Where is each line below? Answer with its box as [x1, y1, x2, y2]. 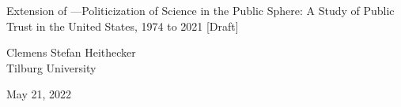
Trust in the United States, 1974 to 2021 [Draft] [6, 17, 239, 34]
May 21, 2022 [6, 86, 72, 102]
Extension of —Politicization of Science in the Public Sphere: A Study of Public [6, 2, 395, 18]
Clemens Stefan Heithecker [6, 44, 136, 61]
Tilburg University [6, 59, 96, 76]
